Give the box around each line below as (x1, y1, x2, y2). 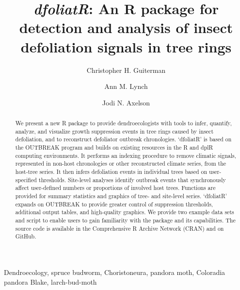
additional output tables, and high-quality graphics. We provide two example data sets (15, 208, 234, 216)
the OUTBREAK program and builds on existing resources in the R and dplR (15, 143, 213, 152)
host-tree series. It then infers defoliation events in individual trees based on (15, 168, 208, 176)
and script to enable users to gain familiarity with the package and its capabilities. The (15, 216, 236, 224)
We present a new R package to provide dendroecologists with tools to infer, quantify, (15, 119, 232, 127)
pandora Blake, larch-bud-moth (4, 276, 97, 287)
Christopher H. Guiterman (86, 65, 166, 75)
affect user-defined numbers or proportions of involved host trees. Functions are (15, 184, 216, 192)
